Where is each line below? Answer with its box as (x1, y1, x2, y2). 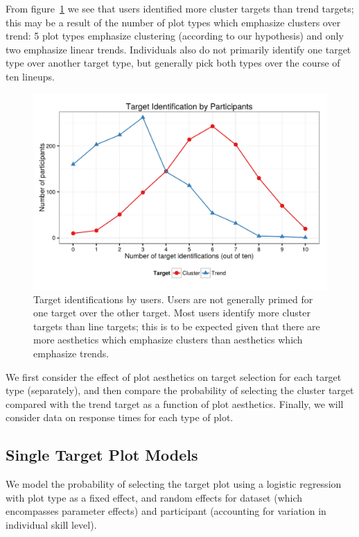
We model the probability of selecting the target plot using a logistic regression (6, 477, 342, 491)
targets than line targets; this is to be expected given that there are (33, 318, 320, 333)
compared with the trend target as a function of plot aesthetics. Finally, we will (6, 396, 344, 411)
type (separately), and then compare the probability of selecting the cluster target (6, 383, 354, 398)
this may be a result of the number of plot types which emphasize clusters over (6, 15, 341, 29)
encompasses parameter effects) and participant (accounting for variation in (6, 504, 326, 518)
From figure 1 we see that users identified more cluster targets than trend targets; (6, 1, 354, 15)
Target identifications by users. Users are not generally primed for (33, 291, 313, 306)
